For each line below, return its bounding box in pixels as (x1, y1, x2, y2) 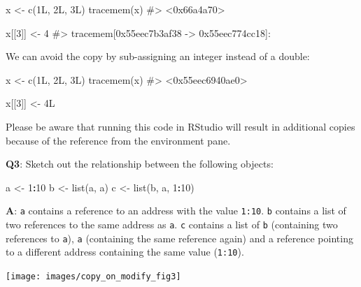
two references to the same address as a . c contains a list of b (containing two (6, 217, 338, 231)
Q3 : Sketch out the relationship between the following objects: (6, 156, 274, 171)
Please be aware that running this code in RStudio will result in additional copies (6, 119, 355, 133)
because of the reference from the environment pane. (6, 133, 231, 147)
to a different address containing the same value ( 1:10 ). (6, 244, 244, 259)
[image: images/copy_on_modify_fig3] (6, 271, 181, 281)
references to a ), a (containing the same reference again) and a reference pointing (6, 230, 353, 245)
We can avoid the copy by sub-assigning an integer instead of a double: (6, 49, 310, 64)
